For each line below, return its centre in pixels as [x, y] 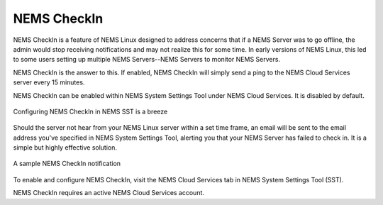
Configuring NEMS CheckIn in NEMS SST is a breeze [90, 111]
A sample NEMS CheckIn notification [67, 164]
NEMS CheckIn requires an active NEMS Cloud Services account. [109, 193]
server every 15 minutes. [49, 82]
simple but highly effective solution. [65, 148]
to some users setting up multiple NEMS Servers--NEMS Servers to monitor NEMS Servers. [146, 60]
